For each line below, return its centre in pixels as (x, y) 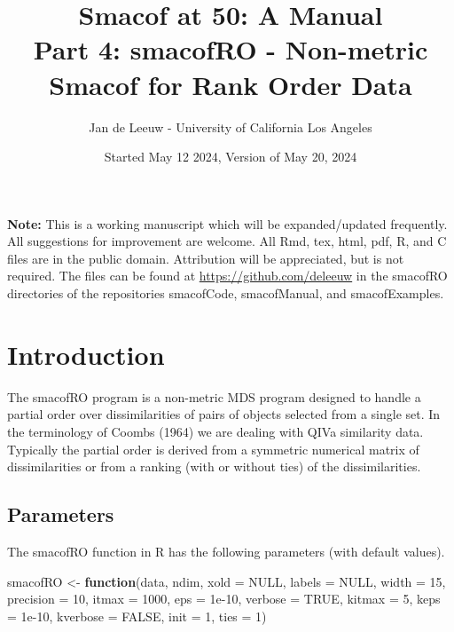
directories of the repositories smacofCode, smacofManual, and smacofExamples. (226, 293)
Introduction (86, 354)
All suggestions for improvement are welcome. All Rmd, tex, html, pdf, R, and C (227, 241)
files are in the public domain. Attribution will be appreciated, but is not (206, 258)
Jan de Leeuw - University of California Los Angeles (231, 126)
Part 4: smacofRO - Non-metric (231, 49)
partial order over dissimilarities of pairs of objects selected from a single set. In (224, 414)
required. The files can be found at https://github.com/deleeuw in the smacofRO (227, 276)
